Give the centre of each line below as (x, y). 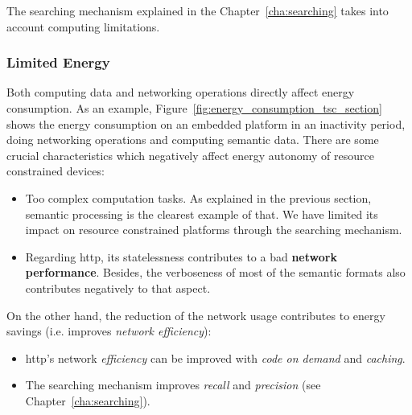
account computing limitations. (83, 26)
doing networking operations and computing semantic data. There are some (193, 140)
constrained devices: (56, 171)
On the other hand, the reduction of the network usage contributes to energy (196, 315)
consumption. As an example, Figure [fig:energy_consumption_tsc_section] (194, 108)
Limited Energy (58, 62)
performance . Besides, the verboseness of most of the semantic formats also (215, 272)
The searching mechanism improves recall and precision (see (173, 385)
